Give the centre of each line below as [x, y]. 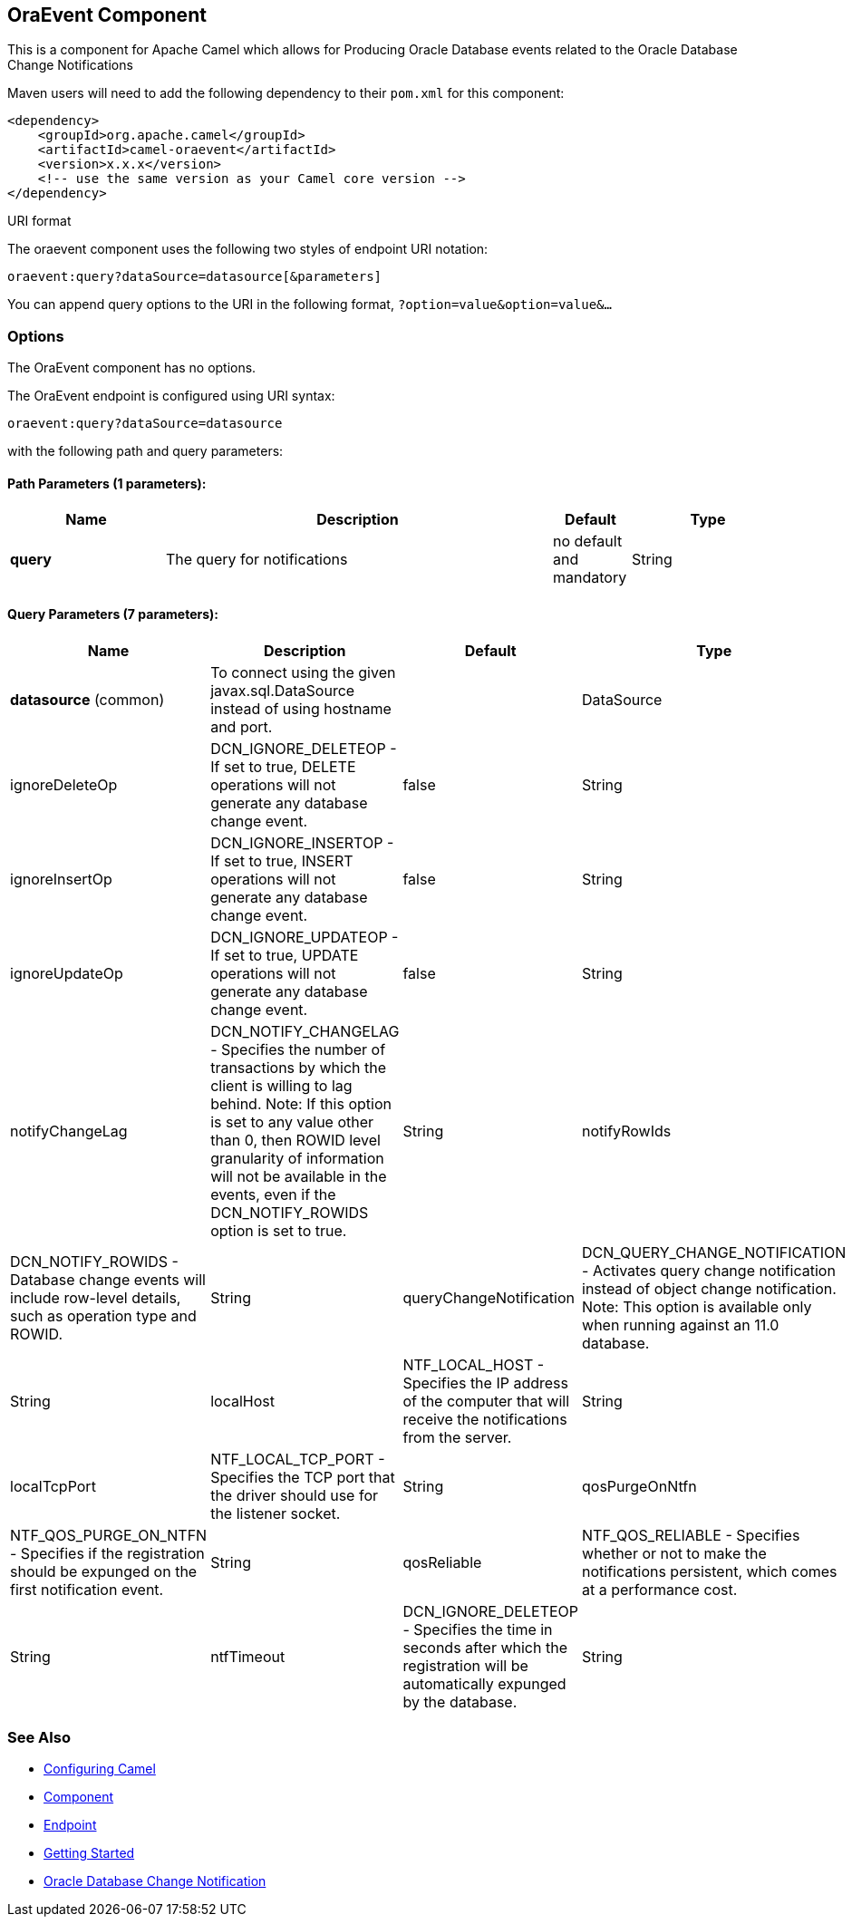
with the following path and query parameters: [145, 451]
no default [588, 541]
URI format [39, 221]
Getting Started [89, 1853]
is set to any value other [292, 1122]
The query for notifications [257, 560]
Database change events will [108, 1279]
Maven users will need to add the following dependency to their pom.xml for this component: [286, 93]
